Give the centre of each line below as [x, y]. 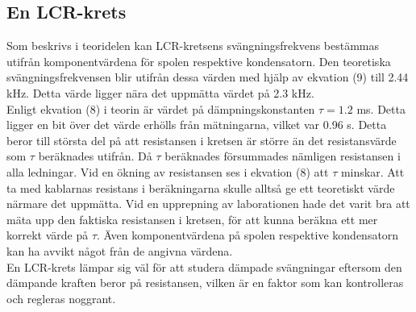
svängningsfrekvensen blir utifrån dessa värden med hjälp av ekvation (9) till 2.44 [208, 77]
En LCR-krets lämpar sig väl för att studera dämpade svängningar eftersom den [204, 266]
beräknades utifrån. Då [95, 156]
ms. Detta [381, 108]
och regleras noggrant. [61, 298]
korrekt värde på [48, 235]
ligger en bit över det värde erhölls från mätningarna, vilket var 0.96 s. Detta [197, 125]
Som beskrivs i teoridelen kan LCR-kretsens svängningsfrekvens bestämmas [193, 46]
